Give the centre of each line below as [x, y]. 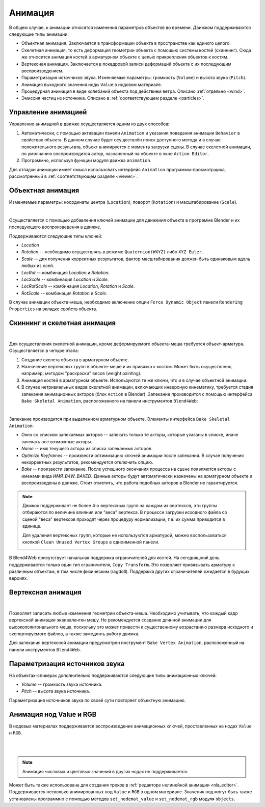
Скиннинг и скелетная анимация [63, 323]
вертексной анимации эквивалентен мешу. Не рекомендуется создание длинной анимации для [110, 620]
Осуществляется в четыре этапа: [44, 350]
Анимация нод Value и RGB [53, 714]
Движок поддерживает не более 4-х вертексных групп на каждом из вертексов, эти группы [120, 505]
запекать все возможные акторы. [57, 441]
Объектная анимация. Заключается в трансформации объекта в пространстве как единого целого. [126, 43]
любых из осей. [38, 266]
